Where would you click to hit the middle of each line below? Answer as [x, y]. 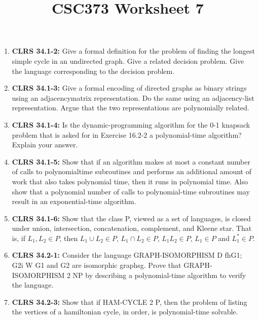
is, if [18, 238]
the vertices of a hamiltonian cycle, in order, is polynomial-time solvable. [125, 312]
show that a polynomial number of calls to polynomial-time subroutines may [131, 191]
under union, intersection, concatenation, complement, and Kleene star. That [132, 228]
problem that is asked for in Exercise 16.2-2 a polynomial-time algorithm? [127, 134]
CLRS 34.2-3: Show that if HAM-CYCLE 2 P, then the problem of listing [129, 302]
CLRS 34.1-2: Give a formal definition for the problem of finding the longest [133, 51]
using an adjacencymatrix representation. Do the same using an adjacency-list [133, 97]
